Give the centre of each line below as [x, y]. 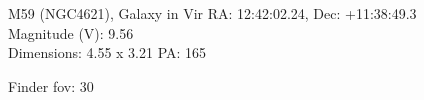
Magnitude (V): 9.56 [71, 32]
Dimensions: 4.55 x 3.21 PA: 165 [107, 52]
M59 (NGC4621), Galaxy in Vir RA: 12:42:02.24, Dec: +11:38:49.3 [212, 13]
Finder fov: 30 [51, 85]
